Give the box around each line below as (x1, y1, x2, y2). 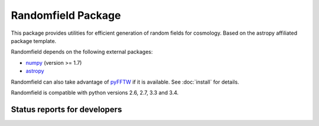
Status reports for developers (11, 104, 122, 114)
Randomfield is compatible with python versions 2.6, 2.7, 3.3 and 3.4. (11, 89, 179, 96)
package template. (11, 37, 57, 44)
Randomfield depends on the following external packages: (11, 48, 153, 55)
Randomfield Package (11, 9, 121, 22)
